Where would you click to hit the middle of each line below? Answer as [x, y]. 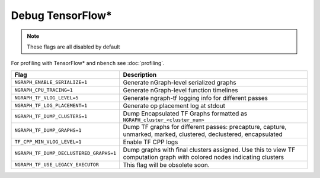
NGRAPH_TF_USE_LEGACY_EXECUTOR [57, 165]
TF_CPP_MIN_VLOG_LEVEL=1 [48, 142]
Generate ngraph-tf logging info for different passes [196, 98]
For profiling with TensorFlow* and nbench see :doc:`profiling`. [88, 63]
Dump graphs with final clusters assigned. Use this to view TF [209, 150]
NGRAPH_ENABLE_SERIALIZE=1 [51, 82]
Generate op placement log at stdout [174, 105]
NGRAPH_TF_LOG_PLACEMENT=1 [51, 106]
